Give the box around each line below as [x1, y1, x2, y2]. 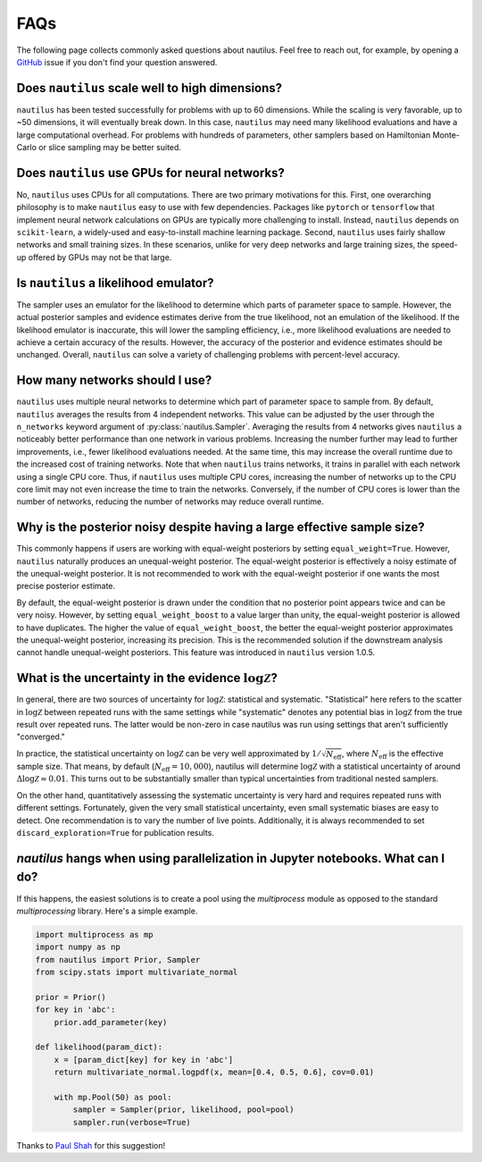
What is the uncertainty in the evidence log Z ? [16, 670, 278, 686]
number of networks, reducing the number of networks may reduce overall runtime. [16, 496, 325, 507]
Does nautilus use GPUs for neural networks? [16, 165, 286, 181]
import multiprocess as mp [35, 930, 154, 939]
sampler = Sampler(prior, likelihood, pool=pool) [72, 1105, 295, 1115]
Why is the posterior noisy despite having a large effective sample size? [16, 519, 425, 535]
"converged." [16, 731, 66, 742]
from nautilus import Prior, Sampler [35, 955, 201, 964]
